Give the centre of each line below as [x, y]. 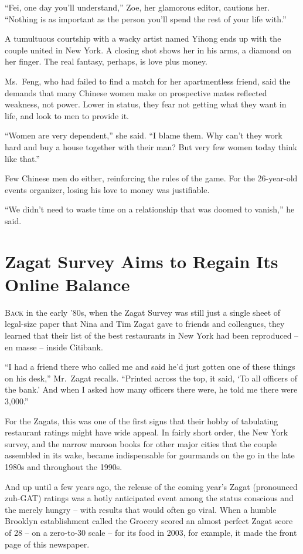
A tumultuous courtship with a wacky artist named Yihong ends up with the [143, 38]
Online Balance [67, 284]
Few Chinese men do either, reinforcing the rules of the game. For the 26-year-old [151, 178]
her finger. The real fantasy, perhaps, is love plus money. [106, 61]
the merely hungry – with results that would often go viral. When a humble [141, 509]
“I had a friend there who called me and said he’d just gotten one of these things [150, 366]
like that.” [22, 158]
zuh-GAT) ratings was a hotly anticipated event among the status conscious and [149, 498]
